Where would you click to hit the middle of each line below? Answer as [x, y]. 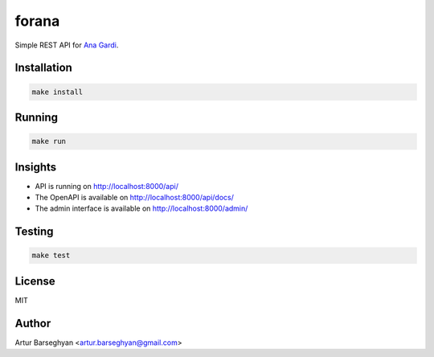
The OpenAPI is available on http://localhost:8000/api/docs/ [135, 198]
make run [49, 142]
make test [51, 256]
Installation [43, 68]
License [35, 281]
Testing [34, 232]
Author [33, 323]
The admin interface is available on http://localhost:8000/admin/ [141, 208]
